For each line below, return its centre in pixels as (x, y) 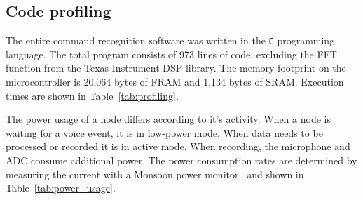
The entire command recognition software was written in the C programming (170, 40)
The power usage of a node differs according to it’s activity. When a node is (168, 119)
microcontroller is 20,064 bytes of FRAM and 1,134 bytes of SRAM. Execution (175, 82)
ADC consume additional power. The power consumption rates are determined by (181, 160)
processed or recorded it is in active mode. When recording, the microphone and (178, 146)
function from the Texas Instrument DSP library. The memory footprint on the (176, 68)
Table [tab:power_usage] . (61, 188)
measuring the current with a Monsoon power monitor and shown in (155, 174)
